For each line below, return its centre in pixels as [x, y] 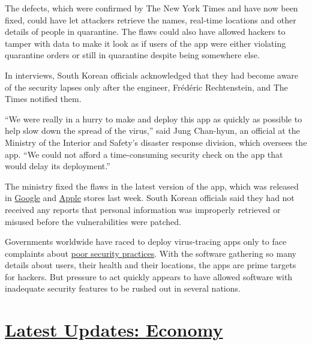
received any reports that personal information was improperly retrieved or [143, 209]
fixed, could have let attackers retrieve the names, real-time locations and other [151, 19]
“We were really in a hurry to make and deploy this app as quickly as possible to [154, 118]
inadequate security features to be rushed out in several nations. [123, 288]
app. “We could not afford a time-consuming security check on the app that [144, 154]
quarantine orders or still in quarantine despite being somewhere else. [132, 55]
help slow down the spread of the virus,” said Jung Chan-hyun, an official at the [152, 130]
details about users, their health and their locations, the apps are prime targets [151, 265]
